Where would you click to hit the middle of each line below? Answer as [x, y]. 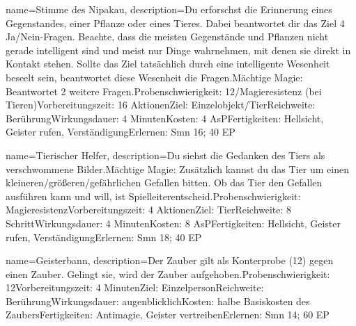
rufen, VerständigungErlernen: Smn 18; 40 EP [104, 237]
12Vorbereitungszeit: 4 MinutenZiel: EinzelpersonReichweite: [135, 287]
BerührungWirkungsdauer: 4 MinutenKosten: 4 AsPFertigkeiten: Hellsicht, [165, 118]
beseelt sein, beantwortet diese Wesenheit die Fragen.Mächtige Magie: [154, 77]
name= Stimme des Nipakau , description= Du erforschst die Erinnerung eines [169, 9]
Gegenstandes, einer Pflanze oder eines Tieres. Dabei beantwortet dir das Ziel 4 [175, 23]
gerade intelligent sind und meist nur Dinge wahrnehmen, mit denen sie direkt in [178, 50]
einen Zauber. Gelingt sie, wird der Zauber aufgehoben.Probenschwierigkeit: [168, 274]
